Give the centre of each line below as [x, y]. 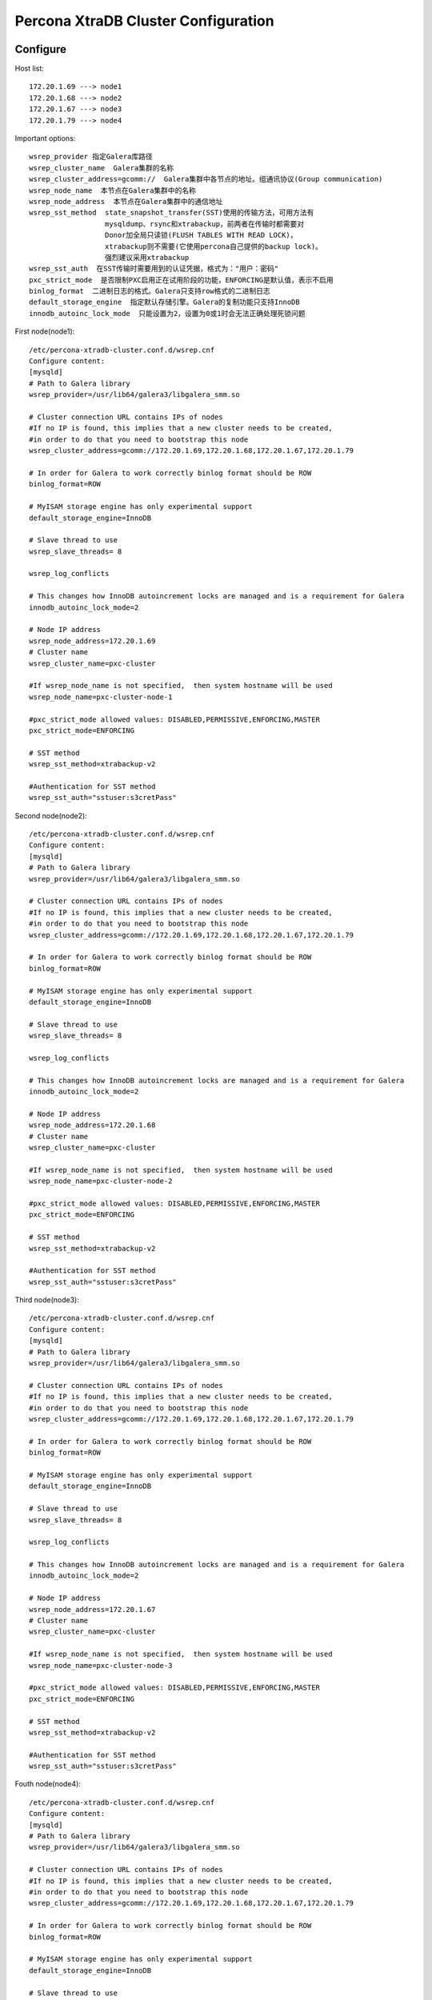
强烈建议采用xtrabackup [147, 257]
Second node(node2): [51, 815]
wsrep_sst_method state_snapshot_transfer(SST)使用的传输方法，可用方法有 [172, 213]
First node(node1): [45, 331]
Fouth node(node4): [48, 1784]
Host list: [29, 69]
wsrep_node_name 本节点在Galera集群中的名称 [112, 190]
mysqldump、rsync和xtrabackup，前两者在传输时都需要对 [204, 224]
